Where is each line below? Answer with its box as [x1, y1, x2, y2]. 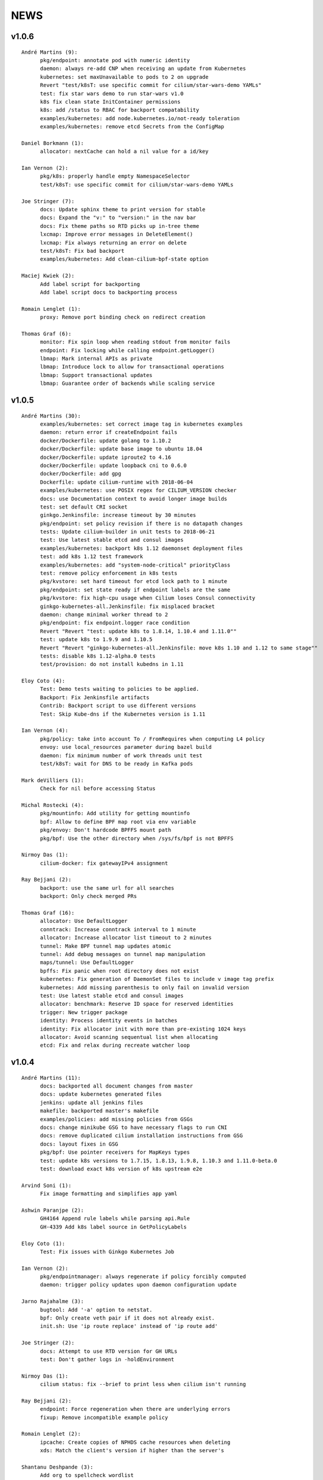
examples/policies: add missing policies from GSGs [40, 1116, 193, 1122]
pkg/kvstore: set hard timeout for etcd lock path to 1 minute [40, 578, 228, 585]
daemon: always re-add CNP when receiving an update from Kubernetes [40, 65, 246, 72]
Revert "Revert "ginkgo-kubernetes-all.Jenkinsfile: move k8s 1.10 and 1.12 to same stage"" [40, 644, 318, 651]
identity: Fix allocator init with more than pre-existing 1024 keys [40, 1025, 246, 1032]
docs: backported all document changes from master [40, 1083, 193, 1089]
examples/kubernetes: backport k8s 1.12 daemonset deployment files [40, 545, 243, 552]
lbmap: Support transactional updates [40, 372, 153, 378]
